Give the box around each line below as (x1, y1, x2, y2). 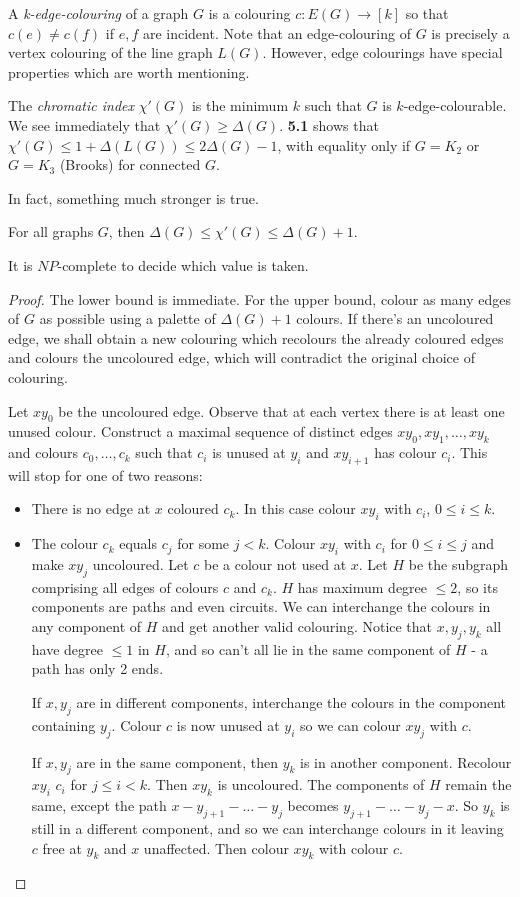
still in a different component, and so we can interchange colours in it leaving (31, 818, 504, 839)
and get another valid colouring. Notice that (162, 616, 433, 637)
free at (42, 837, 82, 858)
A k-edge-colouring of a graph (8, 3, 189, 23)
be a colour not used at (204, 554, 347, 575)
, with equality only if (277, 134, 411, 155)
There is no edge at (31, 498, 151, 519)
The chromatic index (8, 95, 134, 116)
